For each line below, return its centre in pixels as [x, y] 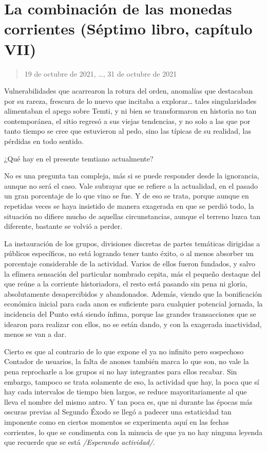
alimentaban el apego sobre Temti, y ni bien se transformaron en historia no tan [130, 111]
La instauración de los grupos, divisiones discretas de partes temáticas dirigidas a [132, 243]
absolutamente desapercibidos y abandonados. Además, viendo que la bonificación [133, 293]
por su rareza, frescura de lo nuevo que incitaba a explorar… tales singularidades [130, 101]
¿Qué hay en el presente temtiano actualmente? [79, 158]
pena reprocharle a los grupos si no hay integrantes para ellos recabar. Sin [121, 371]
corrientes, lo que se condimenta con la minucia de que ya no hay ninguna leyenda [133, 432]
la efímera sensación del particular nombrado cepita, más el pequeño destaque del [132, 273]
